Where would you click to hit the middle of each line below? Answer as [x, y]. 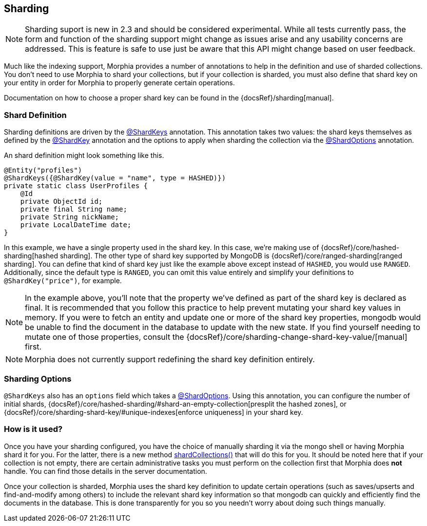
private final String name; [74, 209]
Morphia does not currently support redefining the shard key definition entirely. [170, 360]
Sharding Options [38, 379]
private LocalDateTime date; [76, 225]
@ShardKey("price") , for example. [63, 281]
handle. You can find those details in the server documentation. [106, 471]
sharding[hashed [31, 256]
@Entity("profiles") [43, 170]
